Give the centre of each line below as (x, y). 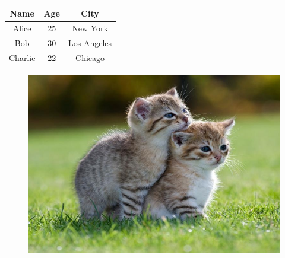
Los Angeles (90, 43)
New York (90, 28)
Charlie (22, 58)
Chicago (90, 58)
